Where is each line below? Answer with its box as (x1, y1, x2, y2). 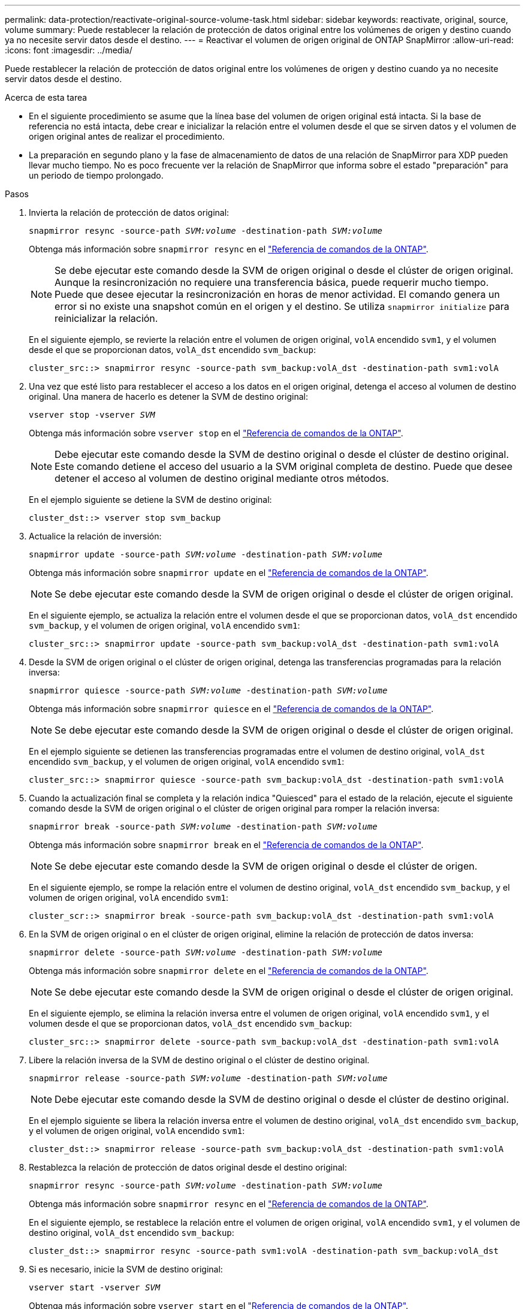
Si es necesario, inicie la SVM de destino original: (29, 1264, 223, 1274)
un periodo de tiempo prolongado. (29, 170, 164, 180)
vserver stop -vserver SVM (29, 410, 155, 420)
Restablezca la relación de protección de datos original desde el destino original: (29, 1162, 347, 1172)
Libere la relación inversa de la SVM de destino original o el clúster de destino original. (29, 1055, 370, 1065)
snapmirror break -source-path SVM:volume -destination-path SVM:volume (29, 822, 378, 831)
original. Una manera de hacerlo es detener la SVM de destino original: (29, 391, 308, 402)
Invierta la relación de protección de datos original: (29, 207, 230, 218)
